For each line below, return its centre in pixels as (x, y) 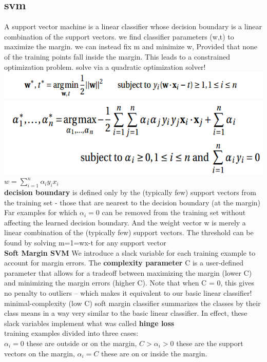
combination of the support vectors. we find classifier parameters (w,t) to (119, 36)
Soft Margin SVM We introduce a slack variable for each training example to (130, 252)
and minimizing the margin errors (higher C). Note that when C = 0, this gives (129, 283)
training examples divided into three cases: (71, 333)
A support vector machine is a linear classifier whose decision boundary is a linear (133, 26)
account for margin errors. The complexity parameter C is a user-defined (124, 263)
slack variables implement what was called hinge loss (89, 323)
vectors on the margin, (40, 353)
